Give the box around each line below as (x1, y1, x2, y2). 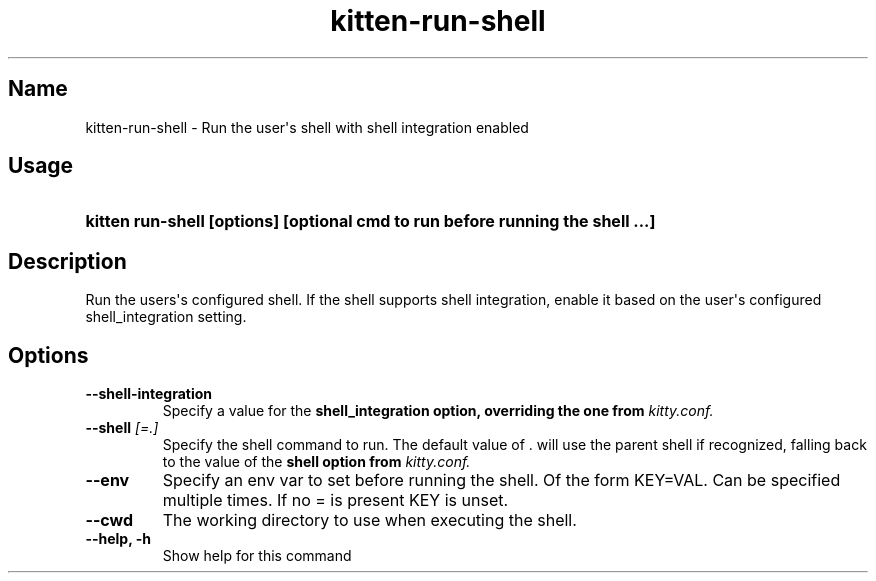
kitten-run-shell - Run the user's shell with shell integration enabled (85, 118, 529, 136)
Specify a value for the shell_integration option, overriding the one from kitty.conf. (162, 402, 714, 420)
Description (8, 248, 127, 274)
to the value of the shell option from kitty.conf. (162, 453, 471, 471)
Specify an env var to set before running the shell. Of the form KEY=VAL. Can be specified (162, 470, 841, 491)
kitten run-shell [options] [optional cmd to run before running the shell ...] (85, 211, 656, 232)
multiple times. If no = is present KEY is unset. (162, 490, 509, 511)
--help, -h (85, 530, 151, 548)
